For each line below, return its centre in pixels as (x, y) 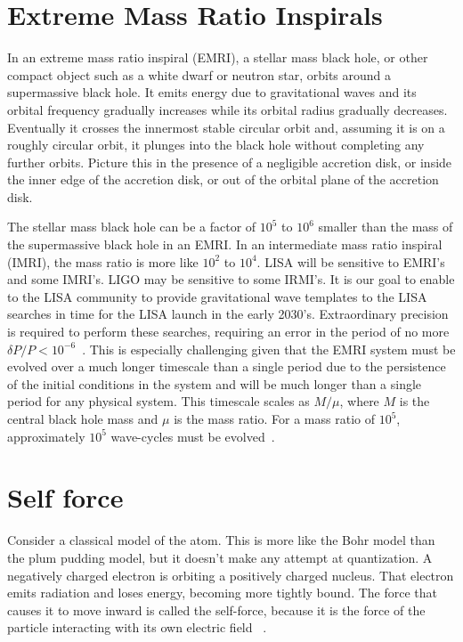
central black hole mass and (83, 419)
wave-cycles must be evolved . (193, 436)
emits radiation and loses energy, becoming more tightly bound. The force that (223, 593)
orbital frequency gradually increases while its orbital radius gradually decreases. (227, 109)
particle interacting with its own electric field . (137, 627)
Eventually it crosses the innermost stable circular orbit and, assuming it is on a (226, 127)
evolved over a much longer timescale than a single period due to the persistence (227, 366)
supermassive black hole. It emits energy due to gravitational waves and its (212, 92)
